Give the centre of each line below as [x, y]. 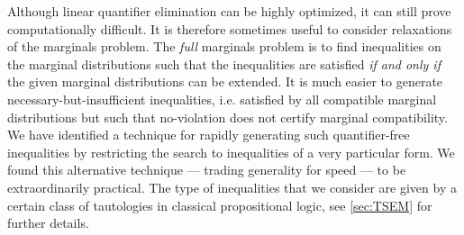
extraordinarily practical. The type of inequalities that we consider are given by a [232, 187]
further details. [48, 223]
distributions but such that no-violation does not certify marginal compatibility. [227, 117]
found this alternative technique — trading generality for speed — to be [207, 170]
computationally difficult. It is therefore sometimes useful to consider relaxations [230, 28]
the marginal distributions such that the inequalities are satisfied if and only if [224, 63]
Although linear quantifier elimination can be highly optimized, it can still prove [229, 11]
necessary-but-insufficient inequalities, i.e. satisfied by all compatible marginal [222, 99]
